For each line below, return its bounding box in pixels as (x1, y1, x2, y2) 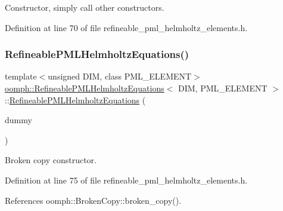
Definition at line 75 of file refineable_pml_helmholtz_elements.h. (5, 173, 248, 186)
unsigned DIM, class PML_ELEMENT (48, 70, 192, 82)
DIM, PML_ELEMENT (178, 82, 268, 94)
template (5, 70, 37, 82)
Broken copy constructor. (5, 154, 97, 166)
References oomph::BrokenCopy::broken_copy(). (5, 194, 182, 206)
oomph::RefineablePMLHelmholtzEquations (5, 82, 164, 94)
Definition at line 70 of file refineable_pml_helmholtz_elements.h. (5, 21, 248, 33)
